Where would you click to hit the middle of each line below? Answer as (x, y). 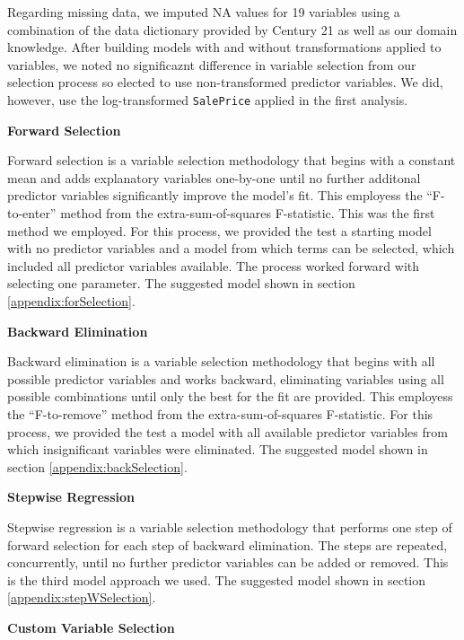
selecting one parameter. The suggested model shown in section (181, 283)
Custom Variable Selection (91, 627)
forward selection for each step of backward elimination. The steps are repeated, (228, 544)
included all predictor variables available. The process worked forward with (214, 265)
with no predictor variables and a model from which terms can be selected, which (231, 248)
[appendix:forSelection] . (71, 300)
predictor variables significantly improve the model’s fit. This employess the (215, 195)
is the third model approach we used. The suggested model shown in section (217, 579)
